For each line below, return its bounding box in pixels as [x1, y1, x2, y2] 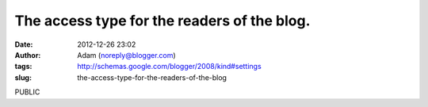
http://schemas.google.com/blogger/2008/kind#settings [77, 62, 262, 71]
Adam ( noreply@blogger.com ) [77, 50, 176, 59]
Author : [14, 50, 41, 59]
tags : [14, 62, 32, 71]
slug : [14, 72, 32, 82]
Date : [14, 40, 33, 49]
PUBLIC [14, 87, 40, 97]
